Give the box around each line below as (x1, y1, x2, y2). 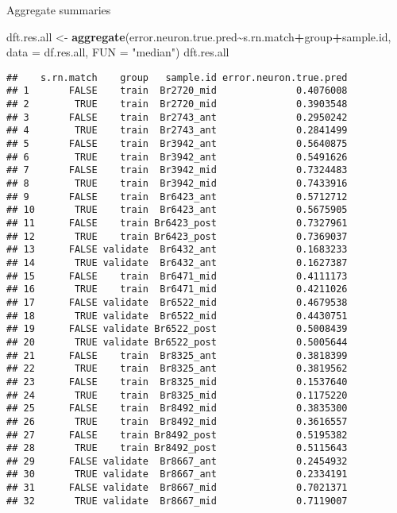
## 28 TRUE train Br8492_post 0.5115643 (6, 442, 348, 454)
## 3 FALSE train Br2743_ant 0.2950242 (6, 111, 348, 123)
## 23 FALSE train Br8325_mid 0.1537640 (6, 376, 348, 388)
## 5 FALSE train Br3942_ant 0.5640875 (6, 138, 348, 150)
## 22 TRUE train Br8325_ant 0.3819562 (6, 363, 348, 375)
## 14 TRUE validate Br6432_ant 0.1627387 (6, 256, 348, 268)
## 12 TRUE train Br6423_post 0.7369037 (6, 230, 348, 242)
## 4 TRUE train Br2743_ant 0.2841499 (6, 125, 348, 137)
